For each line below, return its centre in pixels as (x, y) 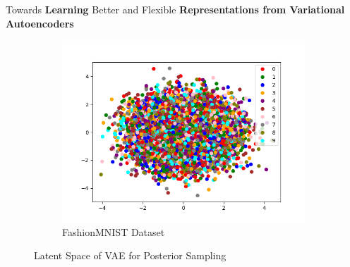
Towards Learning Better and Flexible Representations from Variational (175, 9)
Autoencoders (40, 23)
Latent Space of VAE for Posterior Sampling (130, 255)
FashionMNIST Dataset (114, 231)
